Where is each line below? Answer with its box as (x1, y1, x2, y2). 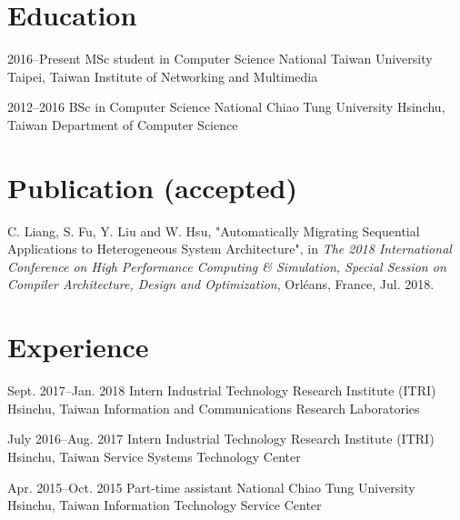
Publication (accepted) (7, 168, 297, 205)
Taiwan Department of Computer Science (7, 115, 238, 134)
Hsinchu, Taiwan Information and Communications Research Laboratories (7, 398, 420, 417)
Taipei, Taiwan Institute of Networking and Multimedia (7, 66, 318, 85)
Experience (7, 328, 149, 365)
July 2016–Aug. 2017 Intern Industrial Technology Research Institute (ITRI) (7, 429, 435, 448)
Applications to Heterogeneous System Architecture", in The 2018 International (7, 239, 452, 258)
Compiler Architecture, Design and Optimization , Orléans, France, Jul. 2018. (7, 275, 435, 294)
